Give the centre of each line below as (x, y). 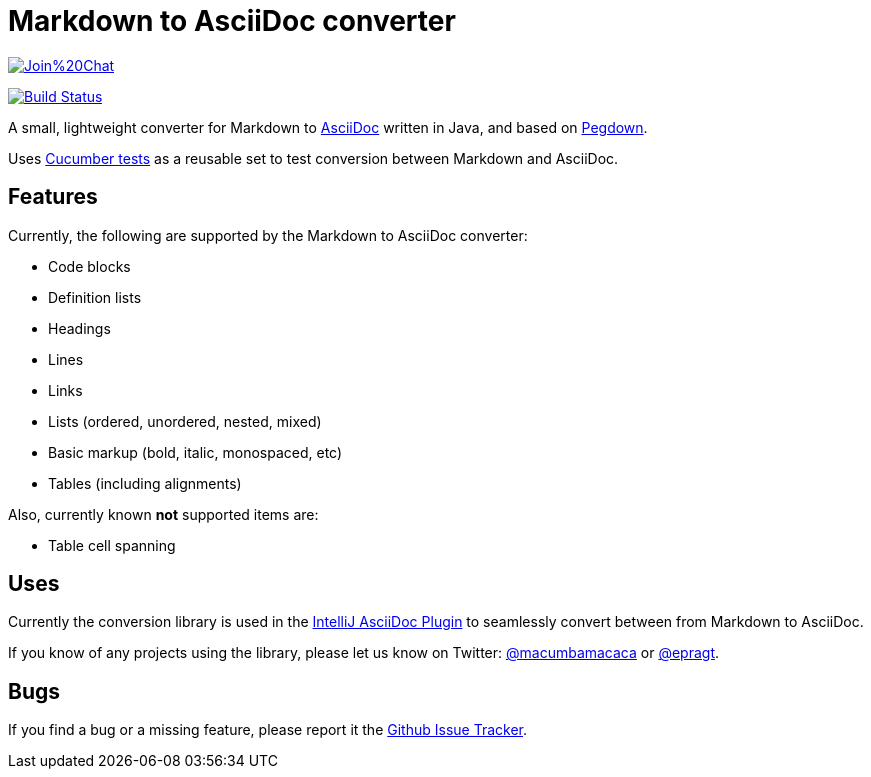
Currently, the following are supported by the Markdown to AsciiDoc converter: (268, 235)
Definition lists (95, 297)
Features (53, 197)
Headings (79, 328)
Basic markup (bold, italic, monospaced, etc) (195, 452)
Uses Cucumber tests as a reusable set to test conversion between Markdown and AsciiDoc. (313, 158)
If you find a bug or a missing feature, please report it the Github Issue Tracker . (267, 730)
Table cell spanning (112, 545)
